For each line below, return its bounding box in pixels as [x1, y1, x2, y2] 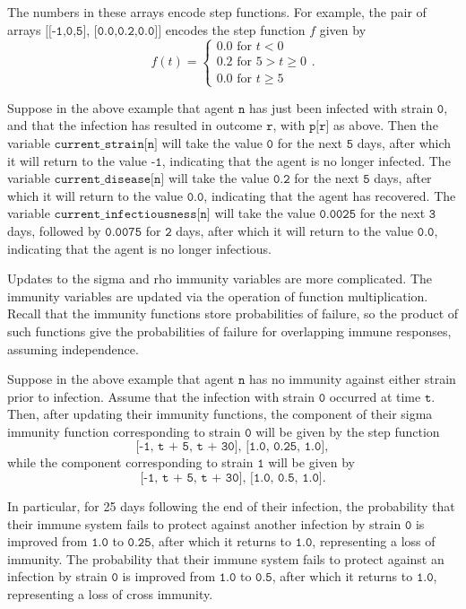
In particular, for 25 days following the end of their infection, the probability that [7, 497, 455, 516]
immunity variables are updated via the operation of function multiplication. [7, 286, 428, 305]
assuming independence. [7, 339, 139, 358]
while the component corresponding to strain [7, 453, 254, 472]
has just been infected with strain [248, 98, 434, 117]
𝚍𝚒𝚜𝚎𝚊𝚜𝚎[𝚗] [104, 173, 165, 187]
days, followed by [7, 221, 101, 239]
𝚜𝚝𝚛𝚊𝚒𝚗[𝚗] [104, 137, 158, 151]
